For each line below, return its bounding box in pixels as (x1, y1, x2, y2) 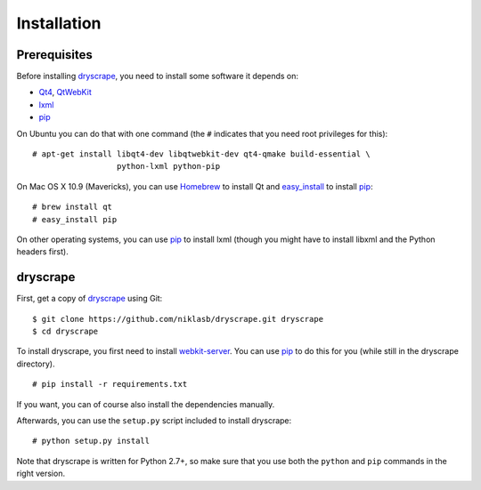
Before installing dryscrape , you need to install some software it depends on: (16, 71, 298, 82)
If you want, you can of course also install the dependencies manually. (16, 398, 275, 409)
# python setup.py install (32, 436, 151, 446)
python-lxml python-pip (116, 161, 221, 172)
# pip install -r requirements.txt (32, 379, 188, 390)
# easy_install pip (32, 214, 118, 224)
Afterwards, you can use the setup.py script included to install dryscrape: (16, 415, 292, 426)
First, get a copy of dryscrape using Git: (16, 293, 163, 304)
